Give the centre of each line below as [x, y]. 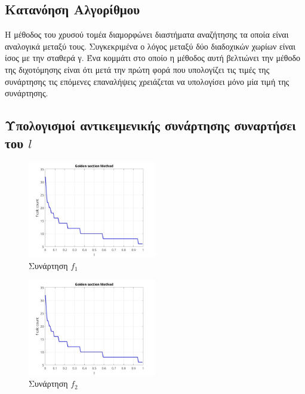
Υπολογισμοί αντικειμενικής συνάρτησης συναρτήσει [150, 125]
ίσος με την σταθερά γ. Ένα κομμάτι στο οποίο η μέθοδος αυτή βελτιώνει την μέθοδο [153, 58]
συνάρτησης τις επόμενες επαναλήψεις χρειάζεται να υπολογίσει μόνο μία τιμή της [147, 81]
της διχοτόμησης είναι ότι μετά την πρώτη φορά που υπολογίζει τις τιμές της [137, 69]
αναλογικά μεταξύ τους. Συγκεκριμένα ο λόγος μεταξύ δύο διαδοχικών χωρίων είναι [150, 46]
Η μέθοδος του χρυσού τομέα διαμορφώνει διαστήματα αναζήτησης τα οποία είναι [147, 34]
